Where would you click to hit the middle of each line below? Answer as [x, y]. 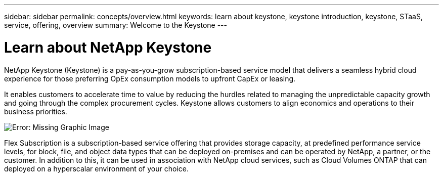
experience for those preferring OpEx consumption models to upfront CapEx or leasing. [150, 78]
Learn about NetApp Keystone [108, 47]
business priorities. [36, 111]
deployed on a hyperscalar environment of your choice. [96, 168]
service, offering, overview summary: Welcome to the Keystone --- [116, 25]
